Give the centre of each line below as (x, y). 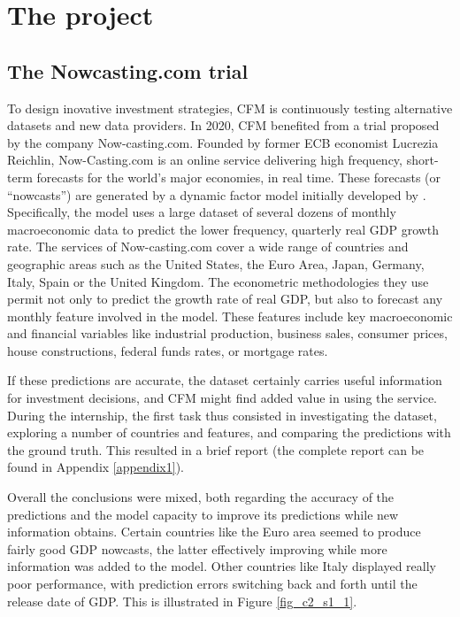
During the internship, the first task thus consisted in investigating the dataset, (222, 415)
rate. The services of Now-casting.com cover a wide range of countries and (208, 247)
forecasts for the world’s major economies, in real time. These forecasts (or (238, 177)
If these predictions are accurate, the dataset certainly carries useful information (225, 380)
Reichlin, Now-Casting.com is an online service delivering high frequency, (205, 160)
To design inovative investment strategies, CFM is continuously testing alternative (230, 108)
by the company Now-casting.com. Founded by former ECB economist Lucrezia (223, 142)
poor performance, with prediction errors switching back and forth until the (212, 584)
